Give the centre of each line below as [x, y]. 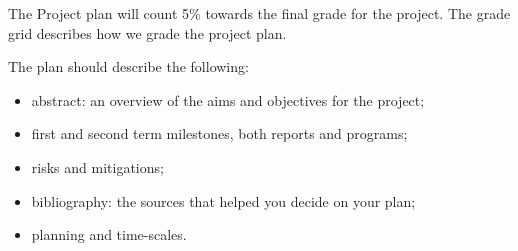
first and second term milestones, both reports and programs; [219, 133]
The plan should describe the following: [128, 66]
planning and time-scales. [109, 234]
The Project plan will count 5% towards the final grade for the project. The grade [259, 13]
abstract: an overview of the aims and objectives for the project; [228, 99]
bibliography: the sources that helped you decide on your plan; [223, 200]
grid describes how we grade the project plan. [147, 32]
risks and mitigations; [97, 166]
